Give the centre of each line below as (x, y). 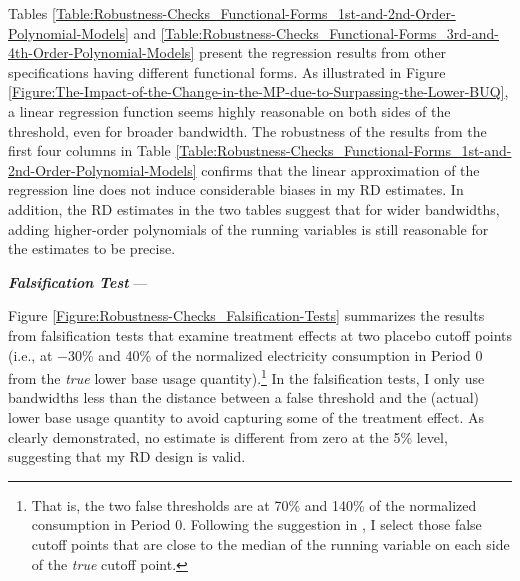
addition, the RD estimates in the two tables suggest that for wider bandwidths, (254, 208)
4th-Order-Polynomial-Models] (101, 52)
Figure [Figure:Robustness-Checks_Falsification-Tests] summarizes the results (246, 315)
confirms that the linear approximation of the (340, 169)
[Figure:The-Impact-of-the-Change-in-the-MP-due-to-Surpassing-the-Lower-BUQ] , (258, 91)
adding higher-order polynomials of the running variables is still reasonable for (248, 228)
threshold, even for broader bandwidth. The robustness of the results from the (247, 130)
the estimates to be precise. (92, 248)
